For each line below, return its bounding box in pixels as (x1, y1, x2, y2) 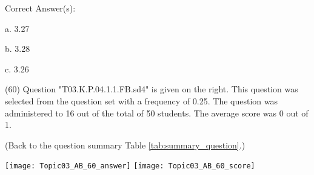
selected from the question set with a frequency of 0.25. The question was (5, 94, 278, 107)
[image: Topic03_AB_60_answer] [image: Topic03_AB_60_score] (5, 162, 255, 171)
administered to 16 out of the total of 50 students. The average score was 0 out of (5, 106, 309, 119)
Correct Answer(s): (5, 2, 76, 14)
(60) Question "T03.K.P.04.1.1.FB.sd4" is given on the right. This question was (5, 83, 298, 95)
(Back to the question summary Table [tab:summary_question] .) (5, 138, 246, 151)
